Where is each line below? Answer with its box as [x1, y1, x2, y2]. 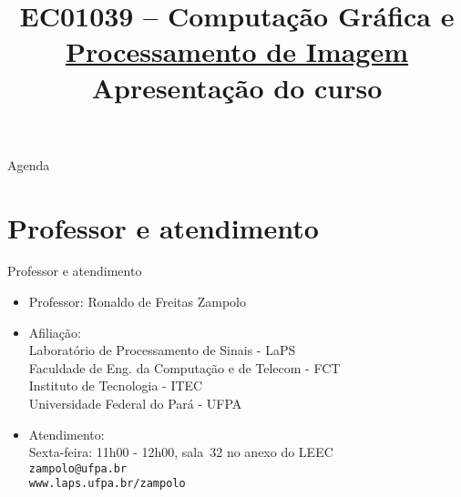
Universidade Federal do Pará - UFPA [28, 394, 242, 413]
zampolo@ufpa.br [28, 461, 128, 475]
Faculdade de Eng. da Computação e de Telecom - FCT [28, 358, 341, 377]
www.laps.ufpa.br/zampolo [28, 477, 186, 491]
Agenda [7, 155, 50, 174]
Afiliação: [28, 322, 81, 341]
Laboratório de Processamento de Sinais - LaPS [28, 340, 296, 360]
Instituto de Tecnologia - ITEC [28, 376, 203, 395]
